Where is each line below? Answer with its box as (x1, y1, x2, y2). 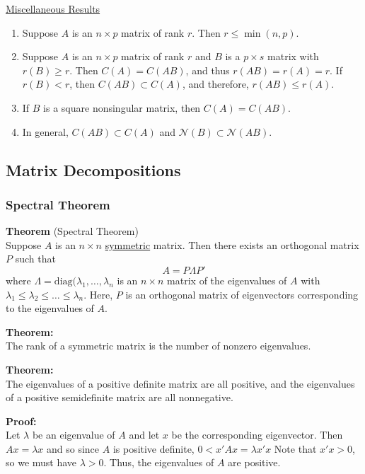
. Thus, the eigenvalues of (103, 455, 214, 470)
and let (129, 427, 160, 442)
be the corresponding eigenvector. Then (171, 427, 343, 442)
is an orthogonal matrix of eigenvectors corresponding (125, 287, 359, 301)
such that (15, 251, 56, 266)
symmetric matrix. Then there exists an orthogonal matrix (105, 237, 359, 252)
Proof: (6, 413, 37, 428)
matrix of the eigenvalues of (167, 272, 287, 287)
